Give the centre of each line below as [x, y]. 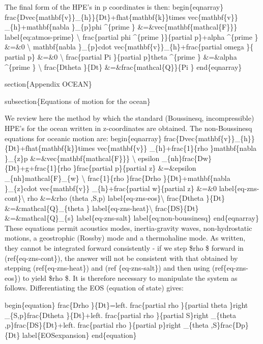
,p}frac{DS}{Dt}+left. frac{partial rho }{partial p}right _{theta [107, 325]
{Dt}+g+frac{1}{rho [38, 168]
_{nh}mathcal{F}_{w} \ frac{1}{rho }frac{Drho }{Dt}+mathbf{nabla [118, 178]
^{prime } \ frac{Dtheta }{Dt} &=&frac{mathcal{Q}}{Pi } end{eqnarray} [123, 67]
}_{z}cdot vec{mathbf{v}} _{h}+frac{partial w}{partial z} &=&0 [111, 188]
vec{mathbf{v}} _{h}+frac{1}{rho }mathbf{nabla [177, 148]
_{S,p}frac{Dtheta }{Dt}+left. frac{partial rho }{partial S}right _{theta [120, 315]
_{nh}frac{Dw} [187, 158]
